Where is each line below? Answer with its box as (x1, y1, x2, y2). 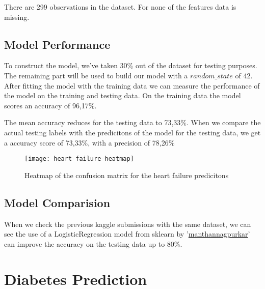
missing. (4, 11, 30, 22)
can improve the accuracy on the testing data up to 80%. (4, 238, 182, 249)
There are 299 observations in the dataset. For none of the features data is (4, 2, 236, 12)
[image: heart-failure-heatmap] (24, 155, 134, 163)
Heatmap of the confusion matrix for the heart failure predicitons (24, 169, 229, 180)
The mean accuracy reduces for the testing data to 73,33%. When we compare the (4, 117, 261, 128)
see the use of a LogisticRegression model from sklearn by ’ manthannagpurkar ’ (4, 228, 250, 239)
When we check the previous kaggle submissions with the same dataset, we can (4, 218, 251, 229)
